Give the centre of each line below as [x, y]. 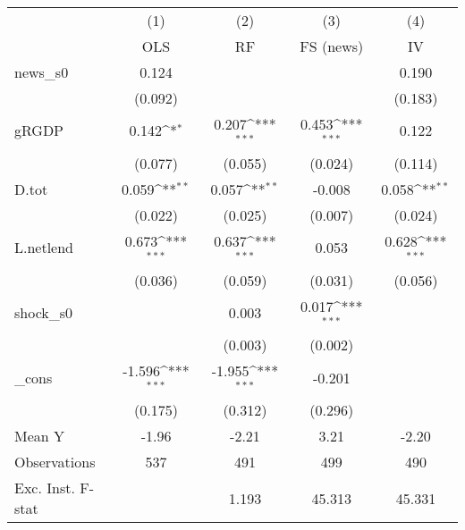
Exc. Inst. [45, 488]
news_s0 [42, 72]
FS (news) [332, 46]
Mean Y [40, 436]
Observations [55, 462]
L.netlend [44, 248]
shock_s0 [44, 312]
